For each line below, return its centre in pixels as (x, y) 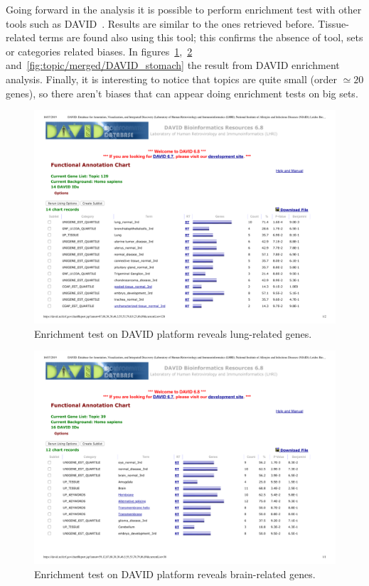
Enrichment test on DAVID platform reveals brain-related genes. (175, 574)
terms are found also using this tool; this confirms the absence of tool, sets (201, 37)
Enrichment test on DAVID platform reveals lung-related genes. (173, 333)
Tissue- (333, 23)
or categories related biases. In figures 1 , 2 (99, 51)
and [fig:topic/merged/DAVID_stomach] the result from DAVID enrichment (173, 65)
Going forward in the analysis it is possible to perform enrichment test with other (184, 9)
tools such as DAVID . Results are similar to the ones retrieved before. (160, 23)
